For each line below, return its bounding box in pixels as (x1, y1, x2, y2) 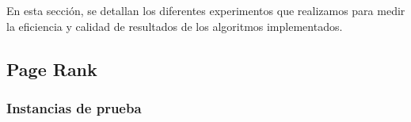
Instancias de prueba (6, 97, 142, 117)
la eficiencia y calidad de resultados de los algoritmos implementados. (6, 17, 343, 34)
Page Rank (6, 56, 97, 81)
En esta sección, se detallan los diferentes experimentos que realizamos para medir (6, 2, 405, 18)
